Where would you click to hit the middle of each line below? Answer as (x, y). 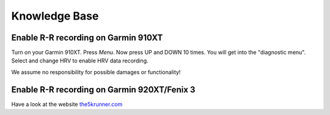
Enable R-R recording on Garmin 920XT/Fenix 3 (103, 90)
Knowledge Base (55, 16)
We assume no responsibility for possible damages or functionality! (96, 72)
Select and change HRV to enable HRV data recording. (80, 61)
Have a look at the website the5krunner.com (67, 104)
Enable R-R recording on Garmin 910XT (87, 38)
